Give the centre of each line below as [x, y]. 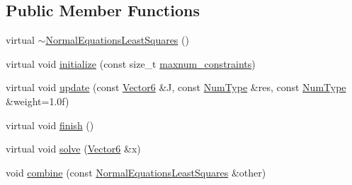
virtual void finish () [50, 125]
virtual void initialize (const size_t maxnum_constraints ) [131, 63]
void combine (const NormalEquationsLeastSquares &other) [136, 172]
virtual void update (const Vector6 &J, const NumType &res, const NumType [176, 87]
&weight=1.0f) [38, 101]
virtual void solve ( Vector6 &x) [73, 149]
